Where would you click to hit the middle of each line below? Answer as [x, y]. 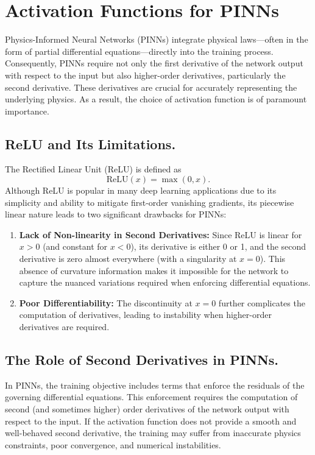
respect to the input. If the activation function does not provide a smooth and [151, 421]
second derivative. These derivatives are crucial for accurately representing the [151, 87]
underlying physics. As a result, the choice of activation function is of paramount [156, 99]
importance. [27, 111]
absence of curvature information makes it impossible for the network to [154, 270]
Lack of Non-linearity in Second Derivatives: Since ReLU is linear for [161, 234]
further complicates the [262, 302]
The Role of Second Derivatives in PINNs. [142, 359]
